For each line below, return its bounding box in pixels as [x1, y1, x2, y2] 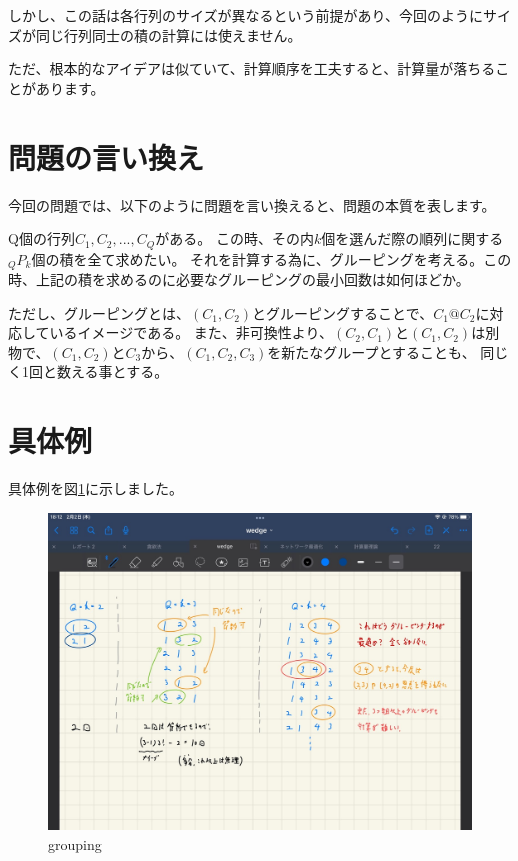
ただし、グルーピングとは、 [8, 302, 190, 323]
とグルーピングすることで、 [252, 302, 434, 323]
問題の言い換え [8, 136, 205, 177]
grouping [48, 833, 102, 854]
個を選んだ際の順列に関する [321, 228, 504, 249]
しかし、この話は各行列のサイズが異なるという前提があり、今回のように [8, 5, 484, 25]
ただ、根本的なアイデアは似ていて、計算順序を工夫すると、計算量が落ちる [8, 58, 496, 79]
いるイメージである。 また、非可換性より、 [49, 322, 333, 343]
